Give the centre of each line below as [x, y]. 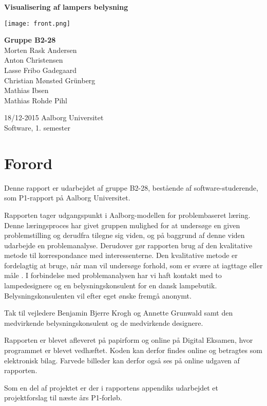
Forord [28, 163]
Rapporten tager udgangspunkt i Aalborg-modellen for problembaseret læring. [127, 215]
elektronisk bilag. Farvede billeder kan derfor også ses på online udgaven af [122, 360]
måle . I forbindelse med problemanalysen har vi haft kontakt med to [113, 275]
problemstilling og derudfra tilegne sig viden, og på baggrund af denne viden [125, 235]
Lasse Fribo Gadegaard [41, 70]
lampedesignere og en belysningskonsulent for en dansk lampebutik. [111, 285]
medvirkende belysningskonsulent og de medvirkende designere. [104, 322]
